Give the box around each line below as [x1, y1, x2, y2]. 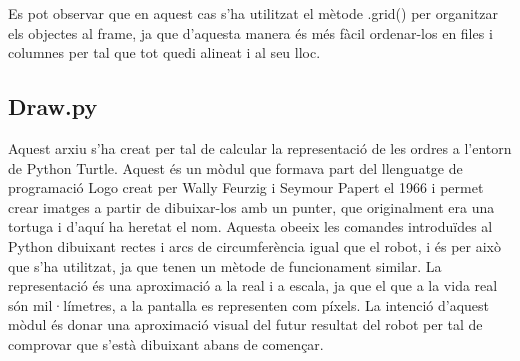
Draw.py [8, 91, 98, 122]
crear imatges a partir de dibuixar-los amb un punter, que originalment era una [8, 196, 495, 217]
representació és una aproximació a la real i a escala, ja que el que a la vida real [8, 275, 498, 296]
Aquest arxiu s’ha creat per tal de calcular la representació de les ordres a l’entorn [8, 137, 512, 158]
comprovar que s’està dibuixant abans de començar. [8, 333, 324, 354]
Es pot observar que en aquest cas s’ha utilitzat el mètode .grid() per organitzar [8, 3, 499, 23]
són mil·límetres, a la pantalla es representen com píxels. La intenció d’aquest [8, 294, 490, 315]
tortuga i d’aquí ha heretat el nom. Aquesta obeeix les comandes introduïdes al [8, 216, 493, 237]
